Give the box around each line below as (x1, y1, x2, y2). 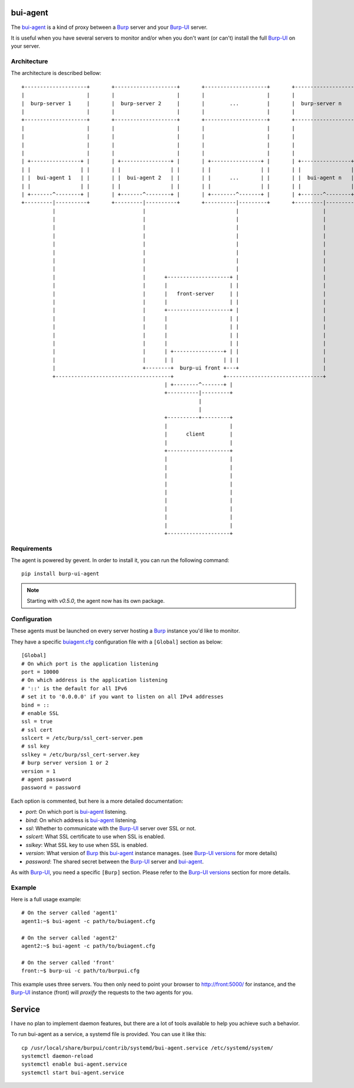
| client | (164, 431, 233, 437)
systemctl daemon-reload (21, 1053, 93, 1060)
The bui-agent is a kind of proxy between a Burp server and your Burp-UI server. (11, 24, 208, 31)
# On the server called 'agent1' (21, 910, 118, 916)
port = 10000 (21, 668, 59, 675)
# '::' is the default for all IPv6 (21, 685, 127, 691)
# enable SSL (21, 710, 59, 716)
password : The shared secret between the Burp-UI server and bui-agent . (25, 858, 204, 865)
